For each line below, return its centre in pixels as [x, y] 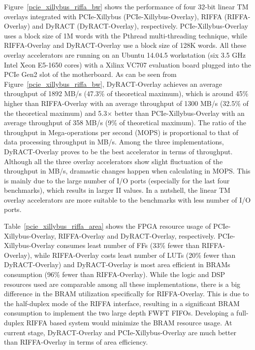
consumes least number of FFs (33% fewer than [128, 245]
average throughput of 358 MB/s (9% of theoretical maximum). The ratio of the [125, 122]
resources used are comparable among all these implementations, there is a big [122, 284]
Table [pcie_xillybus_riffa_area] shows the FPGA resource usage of [108, 226]
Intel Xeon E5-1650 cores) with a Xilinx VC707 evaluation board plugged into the [128, 64]
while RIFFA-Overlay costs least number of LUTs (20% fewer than [135, 255]
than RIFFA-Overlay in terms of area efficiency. [76, 342]
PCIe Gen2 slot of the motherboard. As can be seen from [90, 74]
